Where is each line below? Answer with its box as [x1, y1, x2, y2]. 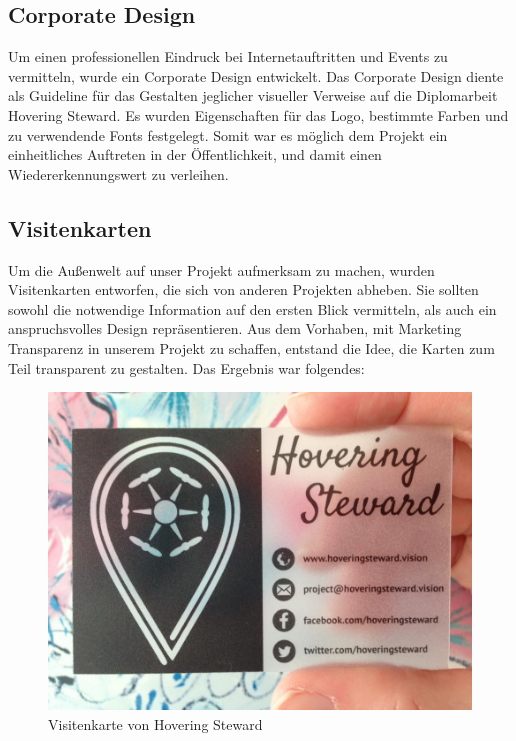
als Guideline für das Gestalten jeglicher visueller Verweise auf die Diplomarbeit [8, 85, 498, 106]
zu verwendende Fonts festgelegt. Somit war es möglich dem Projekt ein [8, 124, 448, 145]
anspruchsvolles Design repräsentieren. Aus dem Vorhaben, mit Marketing [8, 318, 462, 339]
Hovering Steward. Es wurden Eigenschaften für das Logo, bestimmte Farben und [8, 104, 509, 125]
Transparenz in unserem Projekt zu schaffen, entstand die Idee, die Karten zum [8, 337, 495, 358]
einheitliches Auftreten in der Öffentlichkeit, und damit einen [8, 144, 382, 165]
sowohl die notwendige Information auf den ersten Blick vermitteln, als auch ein [8, 298, 497, 319]
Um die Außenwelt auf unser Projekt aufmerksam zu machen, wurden [8, 259, 435, 280]
